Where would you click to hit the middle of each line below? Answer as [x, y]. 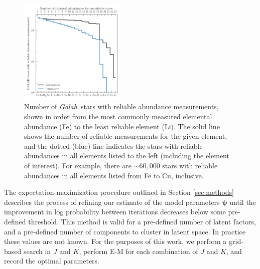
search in [37, 251]
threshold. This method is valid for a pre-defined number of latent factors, [142, 221]
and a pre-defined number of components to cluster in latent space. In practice [125, 231]
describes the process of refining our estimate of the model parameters [112, 202]
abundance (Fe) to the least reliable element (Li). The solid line [122, 126]
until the [243, 202]
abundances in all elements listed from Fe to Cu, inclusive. [114, 175]
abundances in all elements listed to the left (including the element [127, 156]
